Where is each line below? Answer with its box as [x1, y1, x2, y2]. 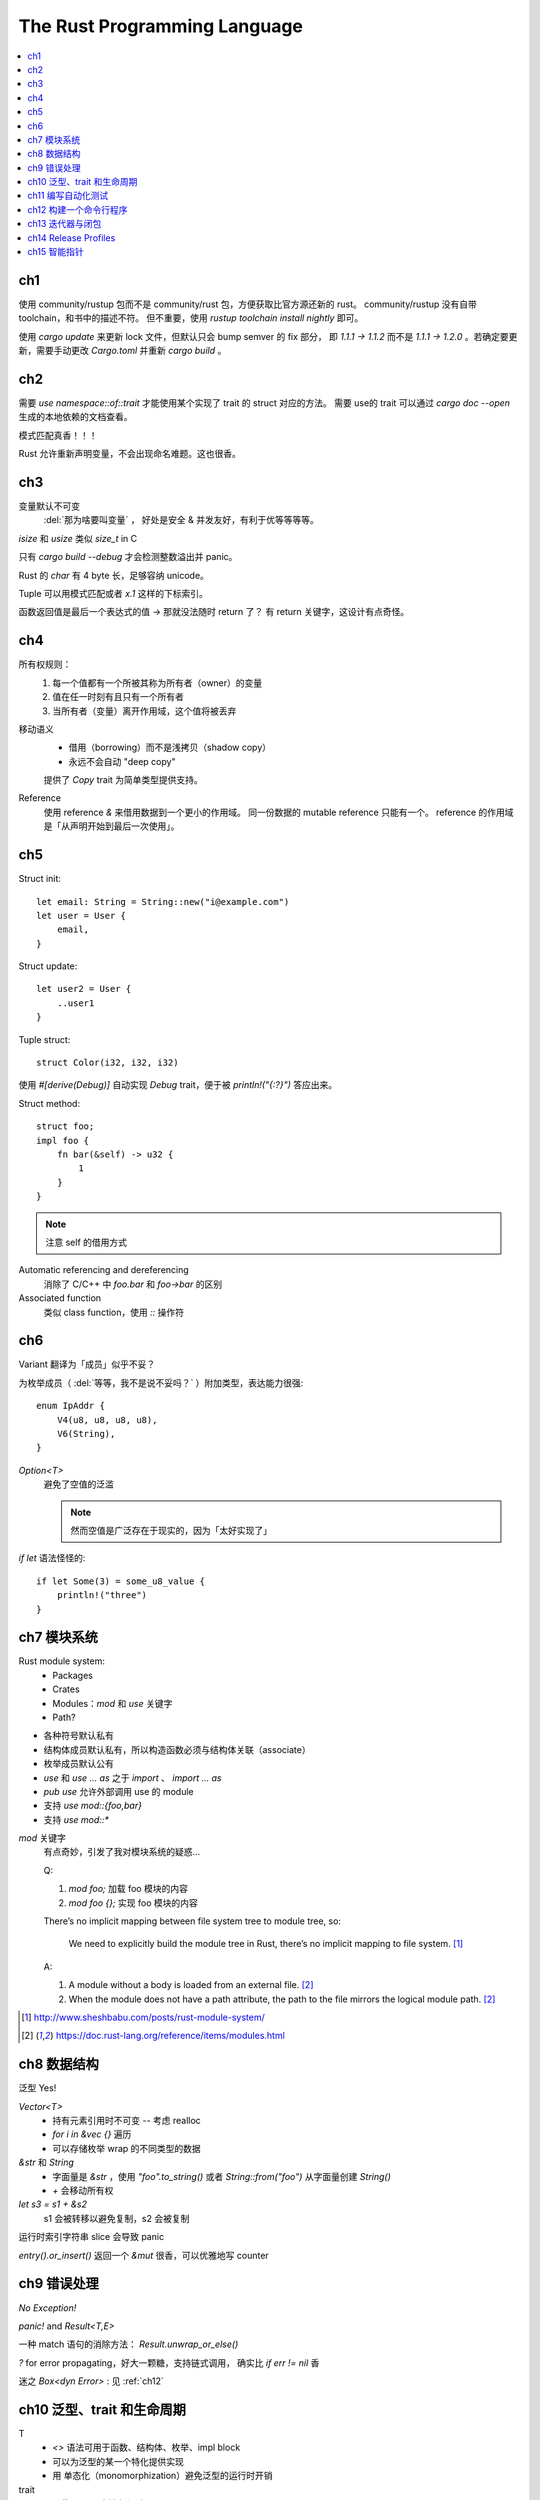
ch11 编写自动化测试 [27, 190, 109, 202]
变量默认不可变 [18, 500, 80, 512]
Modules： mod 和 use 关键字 [52, 1697, 173, 1709]
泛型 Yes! [18, 2082, 57, 2094]
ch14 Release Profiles [27, 231, 116, 244]
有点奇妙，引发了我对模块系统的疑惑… [43, 1846, 201, 1858]
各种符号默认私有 [43, 1730, 114, 1742]
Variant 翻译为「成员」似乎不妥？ [18, 1358, 156, 1370]
